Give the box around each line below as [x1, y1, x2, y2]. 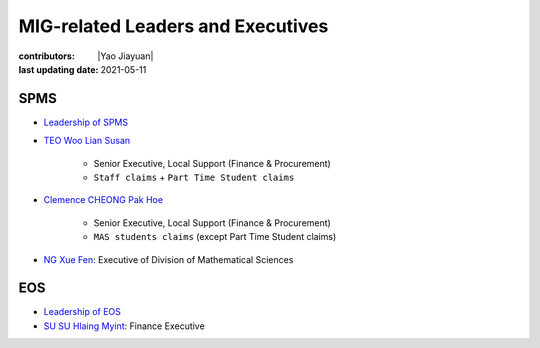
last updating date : [18, 63, 99, 75]
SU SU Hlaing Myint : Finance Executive [43, 320, 205, 332]
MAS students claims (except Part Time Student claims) [93, 231, 337, 243]
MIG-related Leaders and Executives [18, 15, 329, 37]
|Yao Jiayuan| [97, 50, 154, 62]
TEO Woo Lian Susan [43, 135, 131, 147]
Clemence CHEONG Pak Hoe [43, 194, 164, 206]
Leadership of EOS [43, 306, 122, 318]
